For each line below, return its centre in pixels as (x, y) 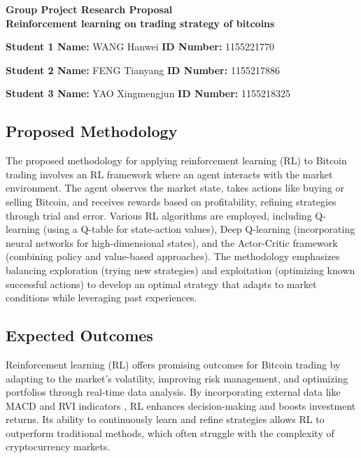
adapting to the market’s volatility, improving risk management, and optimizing (177, 378)
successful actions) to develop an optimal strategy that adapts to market (161, 284)
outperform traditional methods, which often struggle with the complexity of (170, 432)
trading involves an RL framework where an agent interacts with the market (169, 174)
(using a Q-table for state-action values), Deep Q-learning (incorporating (199, 229)
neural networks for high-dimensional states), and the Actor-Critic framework (172, 242)
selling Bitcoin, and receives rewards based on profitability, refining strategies (171, 201)
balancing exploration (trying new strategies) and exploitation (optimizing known (180, 270)
